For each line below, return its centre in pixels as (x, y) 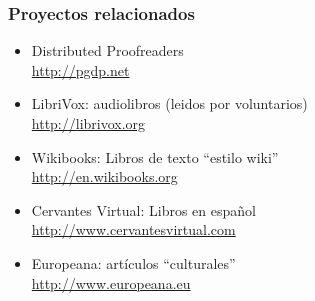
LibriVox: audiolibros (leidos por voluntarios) (169, 103)
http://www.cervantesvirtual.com (133, 229)
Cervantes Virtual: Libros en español (143, 209)
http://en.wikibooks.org (104, 176)
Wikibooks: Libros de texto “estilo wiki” (155, 156)
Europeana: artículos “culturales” (133, 262)
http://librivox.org (88, 123)
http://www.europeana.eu (111, 282)
